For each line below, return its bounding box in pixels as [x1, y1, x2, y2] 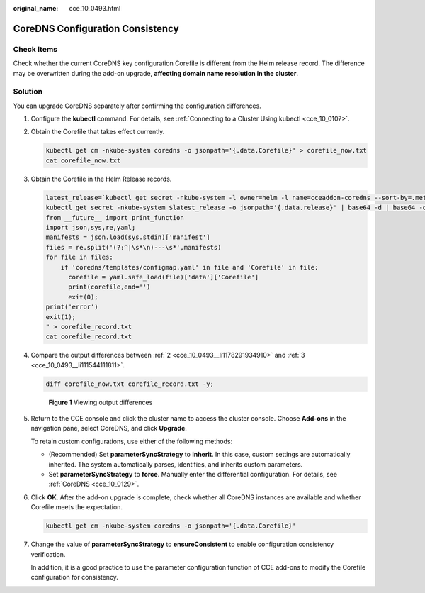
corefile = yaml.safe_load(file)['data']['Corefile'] [68, 273, 259, 281]
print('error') [45, 303, 98, 311]
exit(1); [45, 313, 76, 321]
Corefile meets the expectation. [30, 503, 123, 511]
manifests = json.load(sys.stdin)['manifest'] [45, 233, 210, 241]
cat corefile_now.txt [45, 156, 121, 165]
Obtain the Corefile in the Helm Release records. [30, 174, 172, 183]
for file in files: [45, 253, 113, 262]
